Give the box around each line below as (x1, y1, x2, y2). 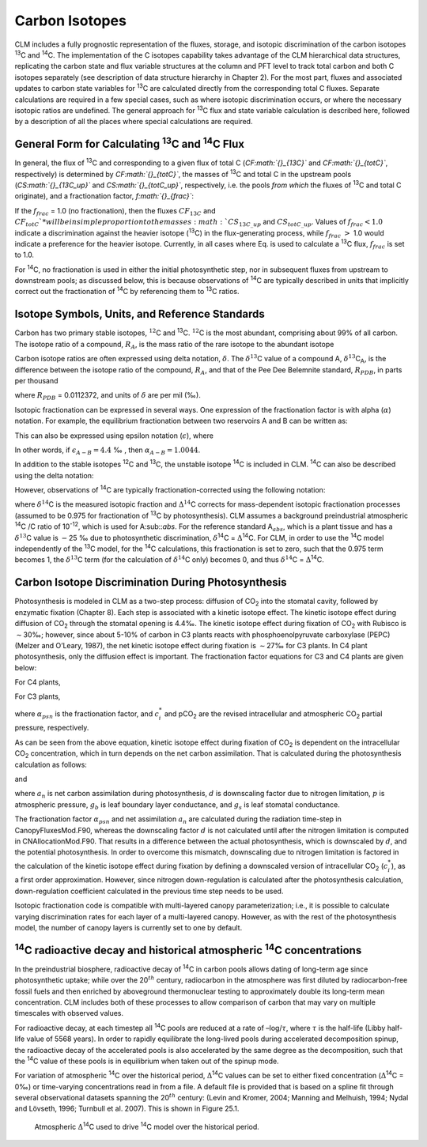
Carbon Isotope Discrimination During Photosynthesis (14, 575, 287, 589)
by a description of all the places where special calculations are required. (14, 117, 253, 126)
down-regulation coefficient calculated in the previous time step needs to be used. (14, 886, 284, 896)
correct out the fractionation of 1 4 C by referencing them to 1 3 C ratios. (14, 285, 240, 296)
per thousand (14, 375, 59, 385)
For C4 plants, (14, 677, 61, 687)
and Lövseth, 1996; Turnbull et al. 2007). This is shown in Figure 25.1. (14, 1104, 240, 1114)
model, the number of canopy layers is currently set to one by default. (14, 923, 243, 932)
